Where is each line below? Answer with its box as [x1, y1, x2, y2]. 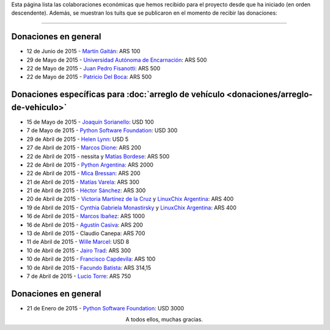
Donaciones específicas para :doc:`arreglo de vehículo [11, 89, 226, 100]
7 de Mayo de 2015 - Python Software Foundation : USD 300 [26, 127, 178, 134]
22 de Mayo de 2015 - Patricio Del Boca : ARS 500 [26, 73, 152, 81]
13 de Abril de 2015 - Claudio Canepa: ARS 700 [26, 230, 145, 237]
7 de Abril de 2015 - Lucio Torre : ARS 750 [26, 272, 131, 280]
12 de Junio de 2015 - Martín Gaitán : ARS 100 [26, 48, 141, 55]
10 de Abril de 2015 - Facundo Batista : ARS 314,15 [26, 264, 152, 271]
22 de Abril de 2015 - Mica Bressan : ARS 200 [26, 170, 141, 177]
